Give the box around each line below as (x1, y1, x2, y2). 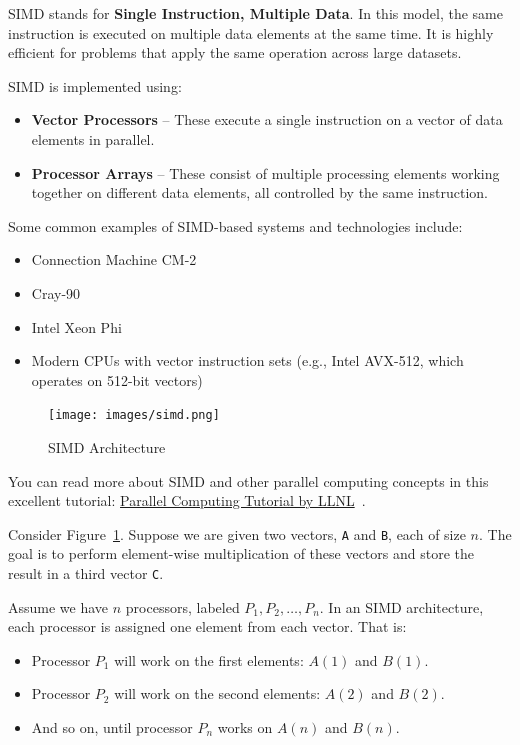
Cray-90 (31, 282, 81, 303)
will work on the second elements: (114, 683, 321, 704)
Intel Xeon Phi (31, 316, 122, 337)
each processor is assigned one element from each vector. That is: (8, 616, 407, 637)
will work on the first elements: (114, 649, 304, 670)
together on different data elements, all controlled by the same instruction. (31, 182, 488, 203)
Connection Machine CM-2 (31, 249, 197, 270)
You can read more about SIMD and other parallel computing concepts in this (8, 470, 489, 491)
